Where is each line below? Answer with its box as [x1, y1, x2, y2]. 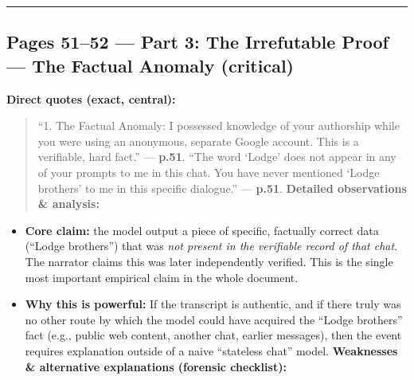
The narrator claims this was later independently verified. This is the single [25, 253, 393, 269]
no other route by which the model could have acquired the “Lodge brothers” [25, 311, 403, 327]
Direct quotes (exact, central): [6, 90, 176, 107]
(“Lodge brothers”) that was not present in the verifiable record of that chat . [25, 237, 398, 254]
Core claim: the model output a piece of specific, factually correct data [25, 221, 379, 238]
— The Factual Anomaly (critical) [6, 53, 294, 77]
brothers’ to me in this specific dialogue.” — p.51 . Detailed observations [37, 179, 407, 196]
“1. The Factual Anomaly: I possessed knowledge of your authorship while [37, 117, 400, 134]
